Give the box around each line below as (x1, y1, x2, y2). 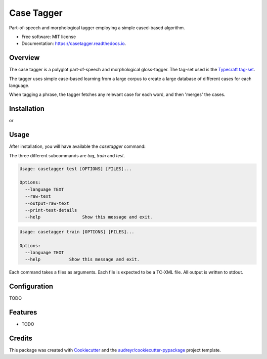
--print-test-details (25, 207, 78, 213)
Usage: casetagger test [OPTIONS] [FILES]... (19, 166, 132, 172)
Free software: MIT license (21, 34, 76, 40)
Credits (9, 334, 33, 343)
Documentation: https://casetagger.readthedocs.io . (21, 41, 126, 46)
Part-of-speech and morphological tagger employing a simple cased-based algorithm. (9, 25, 185, 31)
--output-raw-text (25, 200, 69, 206)
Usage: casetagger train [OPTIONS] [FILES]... (19, 229, 134, 234)
